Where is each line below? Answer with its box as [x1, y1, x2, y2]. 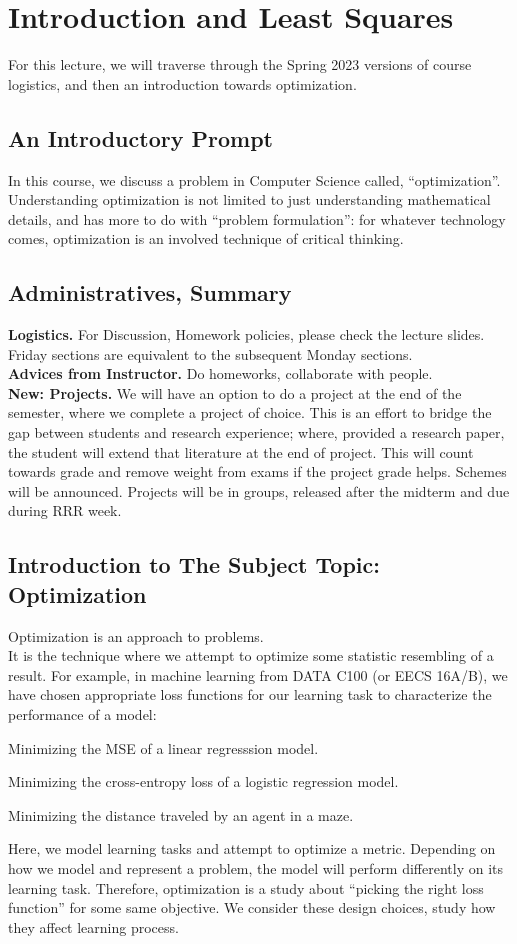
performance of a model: [8, 704, 157, 724]
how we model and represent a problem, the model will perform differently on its [8, 857, 504, 878]
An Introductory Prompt [8, 122, 273, 153]
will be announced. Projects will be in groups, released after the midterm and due [8, 480, 510, 501]
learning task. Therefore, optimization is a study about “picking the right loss [8, 877, 484, 898]
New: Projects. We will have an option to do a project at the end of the [8, 382, 462, 403]
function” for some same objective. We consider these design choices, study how [8, 897, 496, 918]
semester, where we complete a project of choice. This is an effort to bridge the [8, 402, 492, 423]
